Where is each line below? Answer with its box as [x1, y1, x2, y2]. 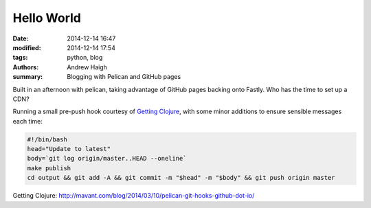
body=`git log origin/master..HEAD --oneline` [27, 154, 187, 163]
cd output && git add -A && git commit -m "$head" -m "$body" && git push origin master [27, 174, 336, 182]
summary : [12, 73, 43, 81]
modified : [12, 43, 41, 51]
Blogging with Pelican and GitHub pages [67, 73, 181, 81]
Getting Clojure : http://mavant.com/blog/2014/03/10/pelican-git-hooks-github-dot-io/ [12, 192, 255, 200]
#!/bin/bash [27, 135, 68, 143]
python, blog [67, 54, 103, 62]
